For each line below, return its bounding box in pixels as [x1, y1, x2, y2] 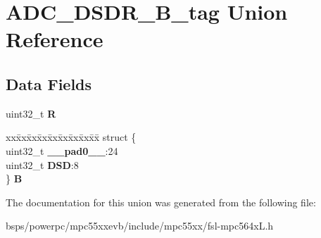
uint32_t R [6, 106, 56, 120]
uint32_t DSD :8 [6, 157, 79, 172]
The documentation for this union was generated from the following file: [6, 194, 316, 209]
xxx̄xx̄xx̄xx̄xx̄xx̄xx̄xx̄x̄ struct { [6, 130, 137, 144]
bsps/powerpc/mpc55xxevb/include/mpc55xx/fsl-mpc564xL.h [6, 218, 274, 233]
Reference [6, 25, 103, 54]
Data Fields [6, 73, 92, 94]
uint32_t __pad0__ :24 [6, 143, 118, 158]
